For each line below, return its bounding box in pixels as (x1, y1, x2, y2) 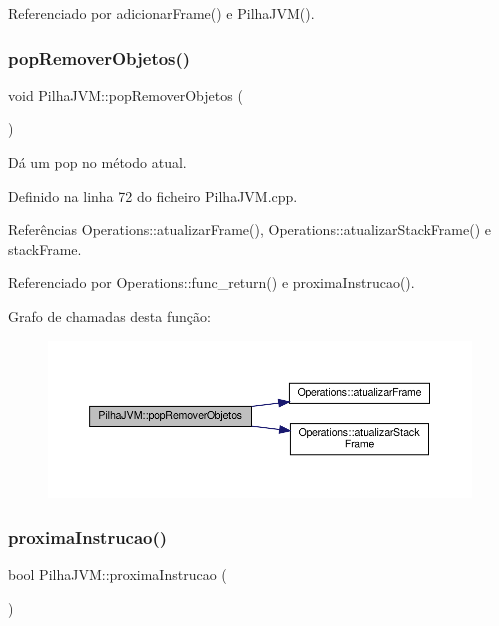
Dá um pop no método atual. (8, 152, 187, 172)
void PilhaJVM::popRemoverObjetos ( (8, 84, 243, 105)
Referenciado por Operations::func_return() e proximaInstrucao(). (8, 272, 415, 293)
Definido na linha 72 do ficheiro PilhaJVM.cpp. (8, 185, 298, 206)
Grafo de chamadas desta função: (8, 305, 211, 326)
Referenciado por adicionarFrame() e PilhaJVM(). (8, 3, 315, 23)
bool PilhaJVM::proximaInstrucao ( (8, 563, 227, 584)
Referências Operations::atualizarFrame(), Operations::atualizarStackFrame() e (8, 219, 491, 240)
